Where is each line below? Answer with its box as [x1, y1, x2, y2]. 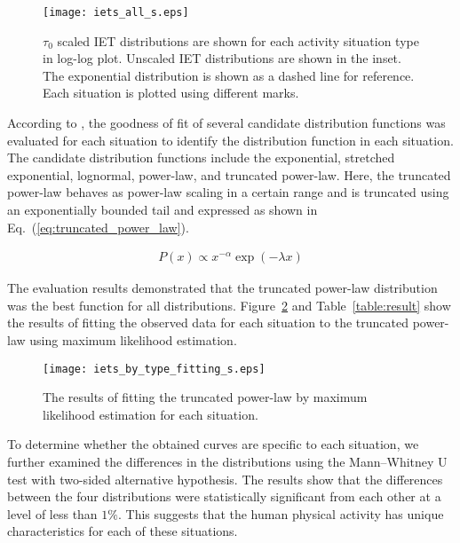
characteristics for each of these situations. [7, 522, 238, 540]
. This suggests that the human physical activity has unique [117, 504, 444, 523]
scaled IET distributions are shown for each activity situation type [57, 31, 419, 50]
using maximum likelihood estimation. [29, 331, 237, 349]
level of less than [7, 504, 98, 523]
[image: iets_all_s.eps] [43, 6, 189, 19]
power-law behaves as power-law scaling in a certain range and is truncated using [7, 183, 449, 201]
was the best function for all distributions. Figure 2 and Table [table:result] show [7, 295, 451, 314]
